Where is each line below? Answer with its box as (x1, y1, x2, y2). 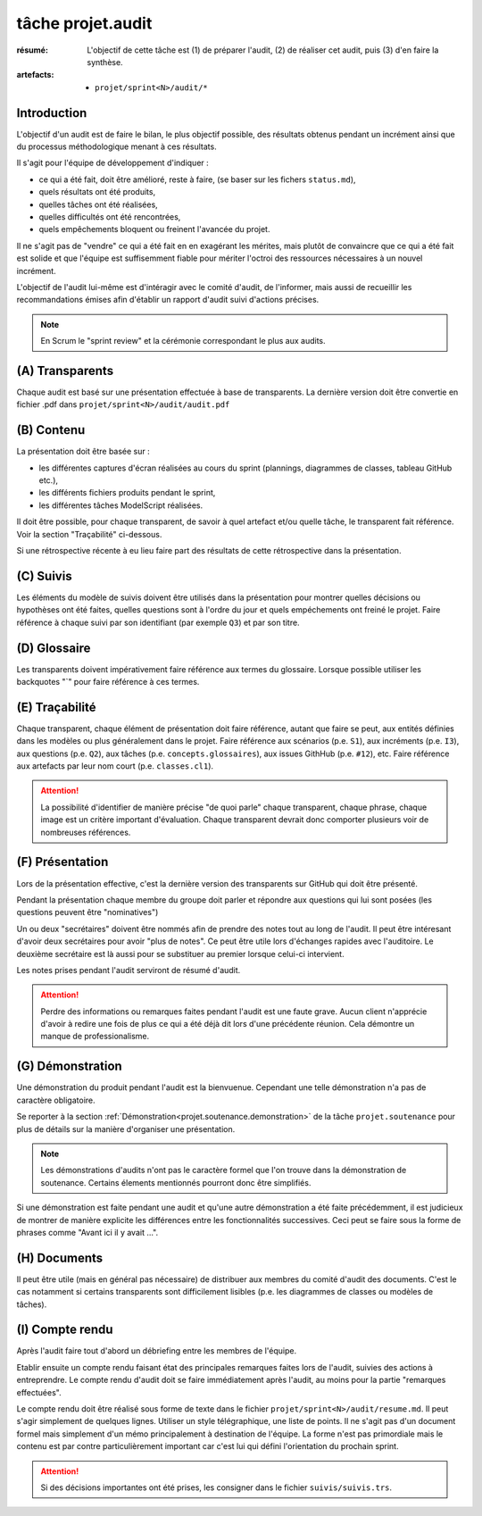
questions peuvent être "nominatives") (16, 907, 159, 918)
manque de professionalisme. (40, 1031, 150, 1042)
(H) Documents (16, 1250, 104, 1265)
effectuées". (16, 1387, 62, 1397)
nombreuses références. (40, 827, 131, 837)
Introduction (16, 105, 87, 121)
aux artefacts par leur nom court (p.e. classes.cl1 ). (16, 761, 214, 771)
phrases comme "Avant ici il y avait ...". (16, 1227, 159, 1237)
